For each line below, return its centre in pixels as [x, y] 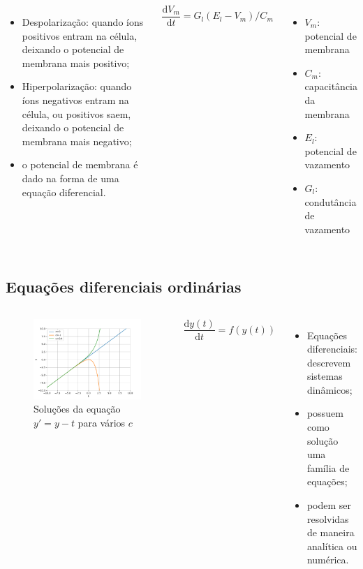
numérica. [328, 560]
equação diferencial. [64, 192]
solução [323, 440]
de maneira [331, 532]
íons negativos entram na [75, 99]
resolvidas [328, 518]
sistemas [325, 376]
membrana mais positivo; [76, 62]
